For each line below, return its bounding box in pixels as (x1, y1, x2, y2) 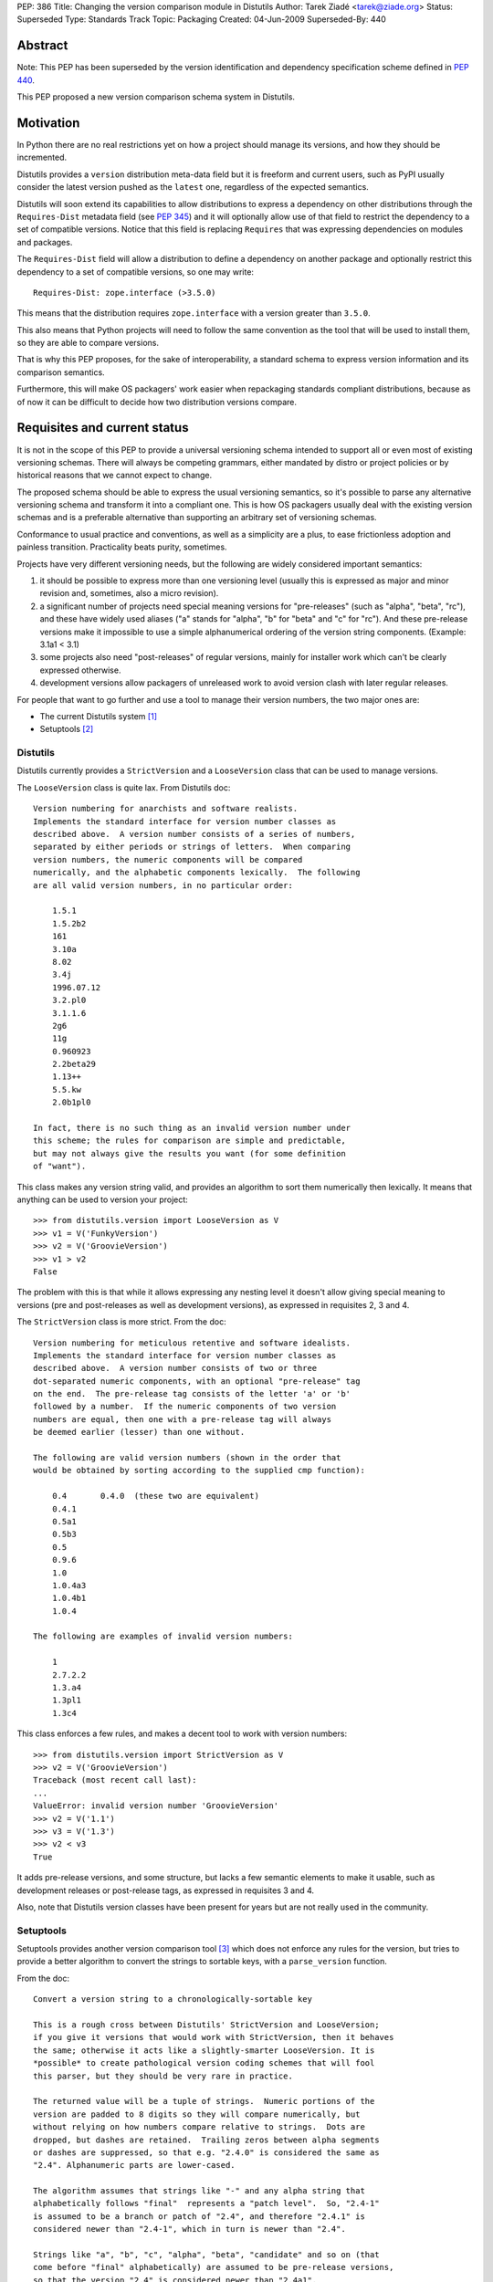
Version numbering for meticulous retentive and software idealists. (33, 1337, 351, 1348)
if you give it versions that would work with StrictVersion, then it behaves (33, 2032, 394, 2043)
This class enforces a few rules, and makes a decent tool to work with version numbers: (16, 1728, 347, 1739)
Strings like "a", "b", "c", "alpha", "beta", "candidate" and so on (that (33, 2250, 380, 2260)
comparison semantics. (16, 366, 105, 378)
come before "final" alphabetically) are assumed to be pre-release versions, (33, 2262, 394, 2273)
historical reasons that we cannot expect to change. (16, 470, 213, 481)
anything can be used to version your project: (16, 1194, 189, 1205)
